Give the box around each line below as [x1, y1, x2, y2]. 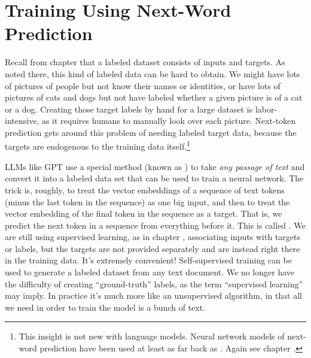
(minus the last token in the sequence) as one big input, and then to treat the [5, 195, 290, 208]
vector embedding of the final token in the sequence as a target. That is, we [5, 207, 282, 220]
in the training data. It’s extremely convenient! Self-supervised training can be [5, 254, 292, 266]
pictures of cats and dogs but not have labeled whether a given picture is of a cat [5, 91, 303, 104]
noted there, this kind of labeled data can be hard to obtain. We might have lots [5, 67, 300, 80]
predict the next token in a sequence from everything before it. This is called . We [5, 219, 306, 231]
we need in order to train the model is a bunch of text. [5, 301, 206, 313]
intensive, [5, 114, 39, 127]
